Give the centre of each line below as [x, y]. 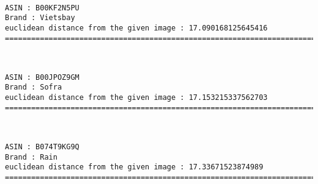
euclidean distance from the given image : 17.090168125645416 [136, 28]
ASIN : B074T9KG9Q [42, 147]
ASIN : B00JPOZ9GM [42, 77]
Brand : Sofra [34, 87]
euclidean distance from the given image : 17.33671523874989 [134, 167]
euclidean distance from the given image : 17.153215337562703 [136, 98]
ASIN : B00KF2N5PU [42, 8]
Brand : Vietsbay [40, 18]
